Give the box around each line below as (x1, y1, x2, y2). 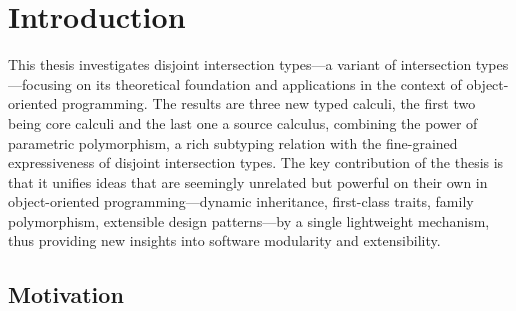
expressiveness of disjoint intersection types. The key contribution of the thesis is (8, 152, 504, 173)
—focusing (8, 73, 72, 94)
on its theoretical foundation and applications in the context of (76, 73, 462, 94)
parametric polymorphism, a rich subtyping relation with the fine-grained (8, 132, 458, 153)
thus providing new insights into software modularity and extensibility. (8, 230, 441, 251)
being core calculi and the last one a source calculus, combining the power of (8, 112, 478, 133)
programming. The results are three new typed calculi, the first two (62, 93, 476, 114)
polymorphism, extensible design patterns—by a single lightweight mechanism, (8, 210, 490, 231)
